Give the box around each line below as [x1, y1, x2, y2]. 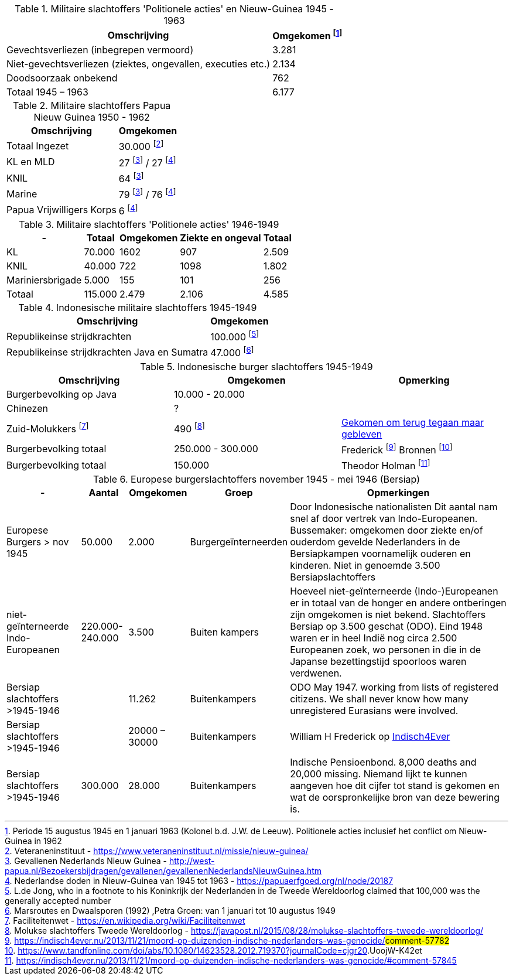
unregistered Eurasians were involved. [290, 705, 459, 717]
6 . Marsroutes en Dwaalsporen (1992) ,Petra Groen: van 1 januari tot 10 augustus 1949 [5, 906, 336, 916]
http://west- [169, 856, 215, 866]
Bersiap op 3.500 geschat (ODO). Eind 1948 [290, 620, 483, 633]
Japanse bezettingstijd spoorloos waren [290, 655, 467, 668]
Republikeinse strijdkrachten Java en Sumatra [6, 346, 208, 358]
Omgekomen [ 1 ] [272, 28, 343, 42]
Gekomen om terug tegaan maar [341, 416, 484, 428]
